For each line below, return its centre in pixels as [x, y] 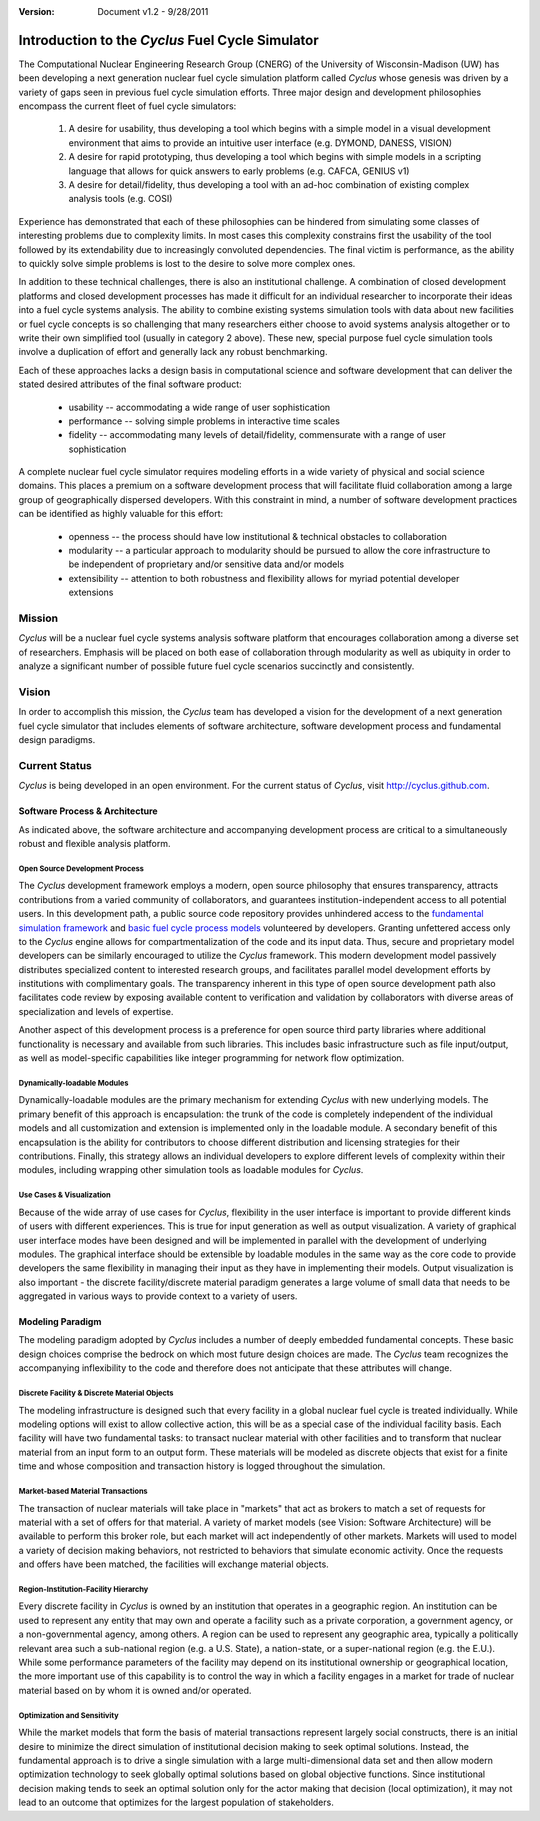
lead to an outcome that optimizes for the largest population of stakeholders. [176, 1802]
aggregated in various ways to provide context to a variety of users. [158, 1296]
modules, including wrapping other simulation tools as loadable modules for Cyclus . [191, 1170]
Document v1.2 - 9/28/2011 [153, 11]
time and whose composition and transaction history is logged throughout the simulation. [202, 1466]
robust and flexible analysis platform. [94, 843]
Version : [36, 11]
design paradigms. [57, 740]
